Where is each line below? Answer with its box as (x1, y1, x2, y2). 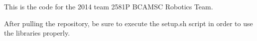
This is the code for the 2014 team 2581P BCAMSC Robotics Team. (4, 1, 213, 11)
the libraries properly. (4, 28, 70, 38)
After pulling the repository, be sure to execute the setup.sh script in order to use (4, 18, 253, 28)
